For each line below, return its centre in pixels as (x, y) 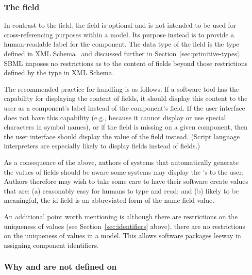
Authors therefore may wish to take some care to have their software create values (126, 181)
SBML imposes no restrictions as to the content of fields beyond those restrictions (126, 63)
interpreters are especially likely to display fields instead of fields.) (102, 146)
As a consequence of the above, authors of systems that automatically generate (121, 162)
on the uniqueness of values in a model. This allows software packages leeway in (123, 235)
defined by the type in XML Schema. (59, 73)
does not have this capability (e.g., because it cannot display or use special (115, 117)
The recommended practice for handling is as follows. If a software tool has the (121, 89)
